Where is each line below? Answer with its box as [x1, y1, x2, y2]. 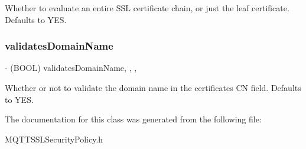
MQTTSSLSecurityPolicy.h [5, 132, 103, 145]
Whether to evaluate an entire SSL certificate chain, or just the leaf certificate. [5, 2, 289, 14]
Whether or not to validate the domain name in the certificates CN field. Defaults [5, 82, 301, 93]
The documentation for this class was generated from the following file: [5, 113, 262, 125]
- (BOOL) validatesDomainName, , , [5, 61, 137, 74]
